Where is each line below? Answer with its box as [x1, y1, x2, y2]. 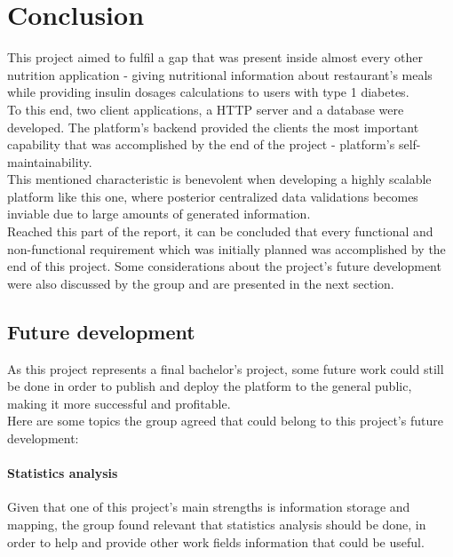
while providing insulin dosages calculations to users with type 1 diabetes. [7, 83, 409, 101]
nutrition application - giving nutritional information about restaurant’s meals [7, 65, 433, 84]
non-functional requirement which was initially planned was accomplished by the [7, 239, 446, 258]
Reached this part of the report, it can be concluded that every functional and [7, 222, 433, 241]
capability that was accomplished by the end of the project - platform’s [7, 135, 395, 154]
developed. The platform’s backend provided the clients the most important [7, 117, 419, 136]
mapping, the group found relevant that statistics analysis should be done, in [7, 515, 426, 533]
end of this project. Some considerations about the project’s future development [7, 257, 441, 275]
